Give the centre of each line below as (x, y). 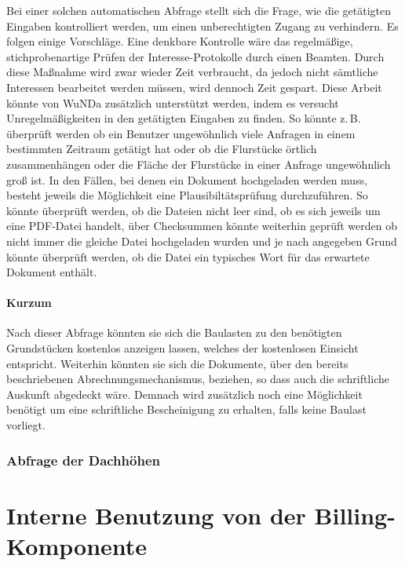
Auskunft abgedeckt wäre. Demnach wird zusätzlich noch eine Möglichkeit (184, 394)
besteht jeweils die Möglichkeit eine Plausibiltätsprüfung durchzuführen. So (187, 195)
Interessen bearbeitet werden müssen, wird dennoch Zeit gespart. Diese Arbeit (194, 87)
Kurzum (29, 303)
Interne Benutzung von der (156, 515)
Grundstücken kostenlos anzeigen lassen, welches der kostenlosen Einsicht (182, 348)
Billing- (355, 515)
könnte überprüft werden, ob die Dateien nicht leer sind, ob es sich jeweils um (193, 210)
